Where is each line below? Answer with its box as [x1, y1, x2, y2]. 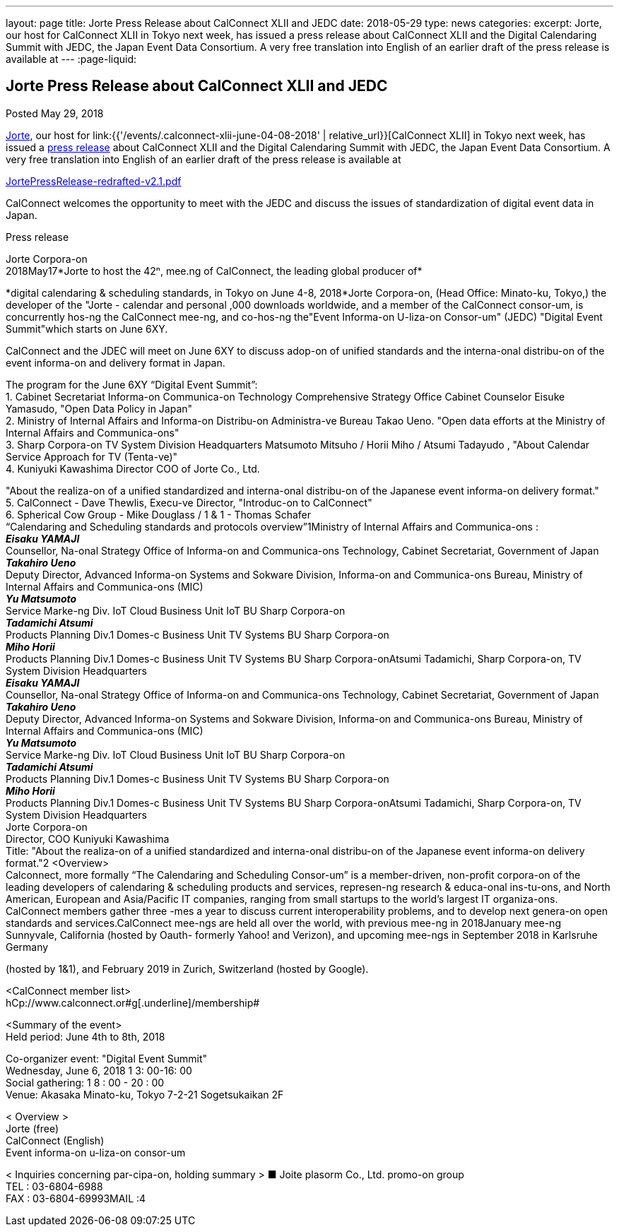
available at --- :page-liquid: [6, 53, 137, 65]
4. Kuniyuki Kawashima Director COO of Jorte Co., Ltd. [6, 462, 260, 475]
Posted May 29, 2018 [6, 107, 104, 119]
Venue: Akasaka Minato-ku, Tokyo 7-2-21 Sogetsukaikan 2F [6, 1088, 284, 1101]
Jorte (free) [6, 1122, 59, 1135]
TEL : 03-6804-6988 [6, 1180, 103, 1192]
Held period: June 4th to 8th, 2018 [6, 1030, 165, 1043]
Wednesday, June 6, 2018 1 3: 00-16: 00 [6, 1064, 192, 1077]
